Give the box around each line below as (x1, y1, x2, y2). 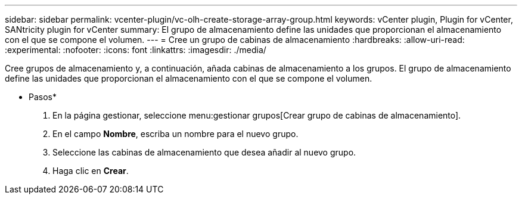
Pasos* (29, 92, 57, 102)
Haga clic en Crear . (52, 166, 129, 176)
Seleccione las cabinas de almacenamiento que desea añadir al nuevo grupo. (52, 147, 356, 157)
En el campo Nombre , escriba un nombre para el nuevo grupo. (52, 129, 299, 139)
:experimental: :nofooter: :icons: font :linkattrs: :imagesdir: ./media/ (5, 45, 266, 55)
